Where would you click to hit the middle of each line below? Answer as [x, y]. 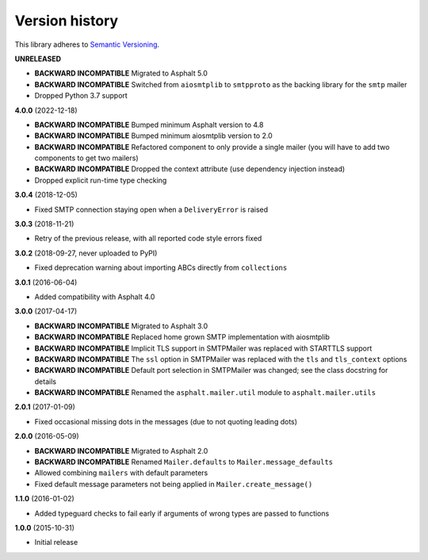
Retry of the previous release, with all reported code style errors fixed [148, 239]
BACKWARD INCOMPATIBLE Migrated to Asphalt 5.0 [121, 73]
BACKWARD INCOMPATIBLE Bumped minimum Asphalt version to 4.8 [149, 125]
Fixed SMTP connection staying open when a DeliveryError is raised [151, 209]
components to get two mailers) [86, 158]
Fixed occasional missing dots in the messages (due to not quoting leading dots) [166, 421]
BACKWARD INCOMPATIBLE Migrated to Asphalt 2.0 [121, 451]
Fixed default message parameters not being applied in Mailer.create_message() [174, 484]
